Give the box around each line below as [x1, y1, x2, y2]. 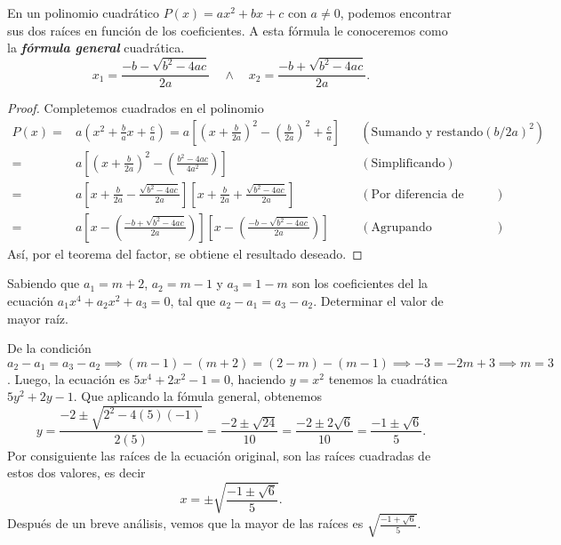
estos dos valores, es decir [7, 463, 146, 482]
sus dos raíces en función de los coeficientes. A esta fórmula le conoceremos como [7, 20, 448, 39]
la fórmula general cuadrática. [7, 38, 185, 57]
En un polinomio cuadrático [7, 4, 159, 21]
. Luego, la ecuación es [7, 369, 130, 388]
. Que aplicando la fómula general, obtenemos [73, 387, 323, 405]
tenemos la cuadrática [328, 369, 448, 388]
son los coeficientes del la [292, 274, 429, 293]
